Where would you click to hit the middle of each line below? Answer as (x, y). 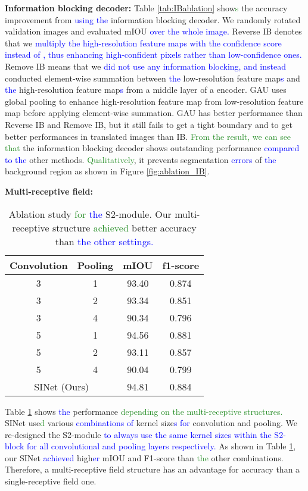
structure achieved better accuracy (125, 227)
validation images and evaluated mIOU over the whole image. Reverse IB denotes (153, 31)
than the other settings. (104, 241)
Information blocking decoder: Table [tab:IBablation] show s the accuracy (146, 8)
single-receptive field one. (51, 481)
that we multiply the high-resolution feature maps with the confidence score (143, 43)
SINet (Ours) (61, 386)
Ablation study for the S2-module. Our (90, 214)
